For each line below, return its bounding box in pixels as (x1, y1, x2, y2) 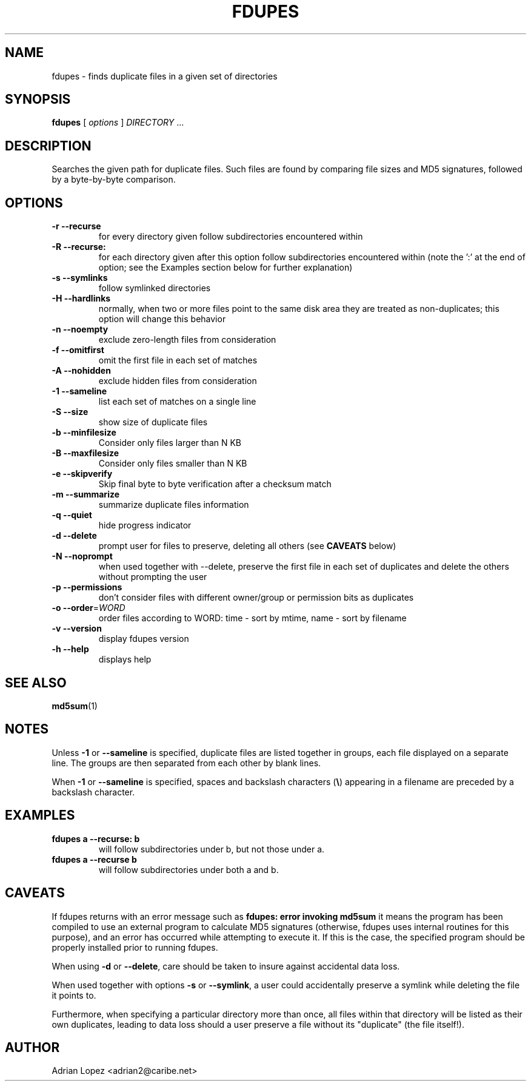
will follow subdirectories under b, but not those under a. (98, 843, 325, 854)
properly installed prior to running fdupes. (52, 942, 218, 953)
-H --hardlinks (52, 293, 111, 304)
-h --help (52, 644, 89, 655)
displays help (98, 654, 152, 665)
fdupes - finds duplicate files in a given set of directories (52, 70, 278, 81)
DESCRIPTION (5, 138, 92, 153)
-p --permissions (52, 582, 122, 593)
